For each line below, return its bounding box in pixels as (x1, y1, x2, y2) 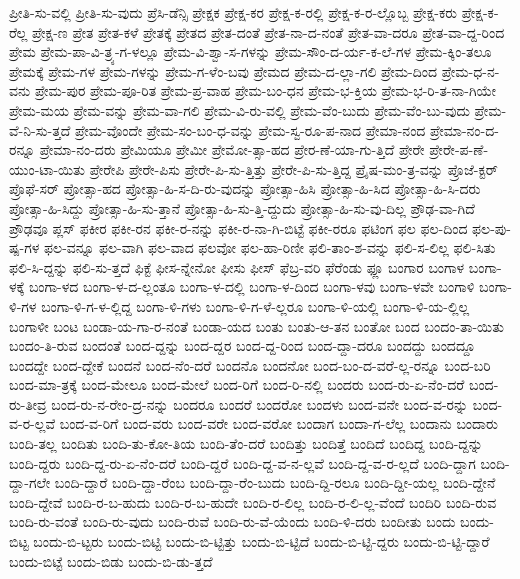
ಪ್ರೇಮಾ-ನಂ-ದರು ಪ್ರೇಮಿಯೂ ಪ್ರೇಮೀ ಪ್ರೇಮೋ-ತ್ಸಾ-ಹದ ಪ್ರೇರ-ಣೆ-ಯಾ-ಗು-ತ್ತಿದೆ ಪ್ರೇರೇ (39, 139, 425, 160)
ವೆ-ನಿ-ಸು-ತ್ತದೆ (9, 119, 71, 140)
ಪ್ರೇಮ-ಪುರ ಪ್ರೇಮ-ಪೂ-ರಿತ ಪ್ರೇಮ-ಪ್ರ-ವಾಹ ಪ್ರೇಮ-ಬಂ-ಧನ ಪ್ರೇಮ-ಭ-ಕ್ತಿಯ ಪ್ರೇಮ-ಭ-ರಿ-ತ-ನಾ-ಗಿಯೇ (34, 80, 497, 101)
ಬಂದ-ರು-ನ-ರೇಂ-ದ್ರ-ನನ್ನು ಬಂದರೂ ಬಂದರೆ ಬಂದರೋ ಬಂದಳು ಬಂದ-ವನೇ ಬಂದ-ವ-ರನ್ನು (51, 393, 469, 414)
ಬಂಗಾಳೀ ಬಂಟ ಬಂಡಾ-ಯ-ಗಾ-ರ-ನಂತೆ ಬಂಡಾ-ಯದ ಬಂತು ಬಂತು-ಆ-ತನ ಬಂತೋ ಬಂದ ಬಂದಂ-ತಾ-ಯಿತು (9, 315, 505, 336)
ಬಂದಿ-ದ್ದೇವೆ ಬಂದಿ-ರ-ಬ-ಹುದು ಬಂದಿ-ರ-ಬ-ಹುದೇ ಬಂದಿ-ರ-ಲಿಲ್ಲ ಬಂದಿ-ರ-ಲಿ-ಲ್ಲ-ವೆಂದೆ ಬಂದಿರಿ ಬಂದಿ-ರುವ (9, 491, 497, 512)
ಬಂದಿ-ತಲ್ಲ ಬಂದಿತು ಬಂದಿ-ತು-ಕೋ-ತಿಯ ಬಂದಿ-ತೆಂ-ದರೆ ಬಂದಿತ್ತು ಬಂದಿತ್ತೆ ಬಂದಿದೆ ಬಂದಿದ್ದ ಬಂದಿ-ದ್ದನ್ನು (9, 433, 483, 454)
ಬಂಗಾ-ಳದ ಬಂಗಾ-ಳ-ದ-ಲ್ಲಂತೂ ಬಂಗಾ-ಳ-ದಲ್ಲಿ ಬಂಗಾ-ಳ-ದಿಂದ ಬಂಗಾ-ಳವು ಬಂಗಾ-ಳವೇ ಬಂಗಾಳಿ (28, 276, 475, 297)
